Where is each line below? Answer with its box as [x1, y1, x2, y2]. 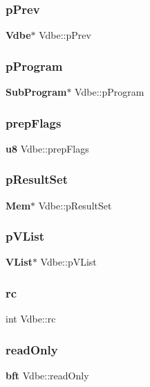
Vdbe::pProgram [75, 85, 144, 99]
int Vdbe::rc [6, 311, 56, 326]
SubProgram [6, 85, 67, 99]
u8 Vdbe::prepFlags [6, 141, 89, 155]
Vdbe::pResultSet [38, 198, 112, 212]
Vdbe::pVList [40, 255, 97, 269]
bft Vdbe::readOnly [6, 368, 89, 383]
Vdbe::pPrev [39, 28, 91, 42]
